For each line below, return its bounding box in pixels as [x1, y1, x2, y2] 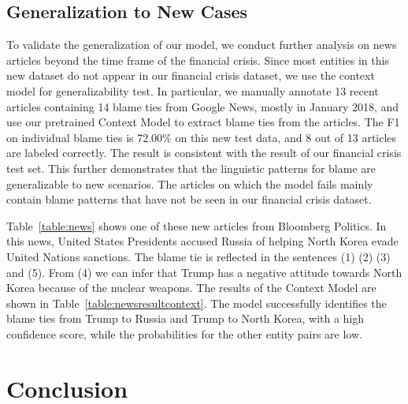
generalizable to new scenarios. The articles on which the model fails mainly [6, 175, 373, 192]
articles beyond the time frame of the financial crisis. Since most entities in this [6, 51, 389, 68]
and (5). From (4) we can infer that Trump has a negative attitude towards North [6, 264, 402, 280]
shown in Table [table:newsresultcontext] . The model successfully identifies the [6, 294, 387, 311]
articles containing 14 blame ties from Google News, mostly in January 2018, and [6, 98, 399, 114]
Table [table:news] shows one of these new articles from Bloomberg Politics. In [6, 217, 387, 234]
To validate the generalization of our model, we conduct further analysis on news [6, 36, 397, 53]
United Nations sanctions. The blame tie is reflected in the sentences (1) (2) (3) [6, 248, 391, 264]
